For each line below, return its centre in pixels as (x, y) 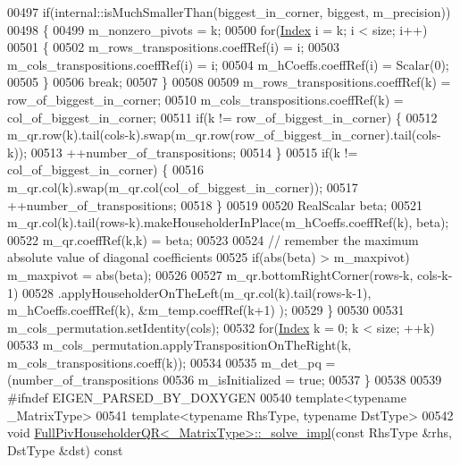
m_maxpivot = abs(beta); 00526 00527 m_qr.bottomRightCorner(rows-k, (210, 274)
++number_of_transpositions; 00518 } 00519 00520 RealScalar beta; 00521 (215, 204)
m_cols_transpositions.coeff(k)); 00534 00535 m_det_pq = (171, 362)
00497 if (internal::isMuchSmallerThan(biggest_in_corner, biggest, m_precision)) (229, 12)
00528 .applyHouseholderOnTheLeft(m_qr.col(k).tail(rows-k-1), (197, 292)
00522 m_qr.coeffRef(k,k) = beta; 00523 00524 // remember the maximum (213, 239)
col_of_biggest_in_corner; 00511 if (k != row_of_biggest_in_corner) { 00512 (222, 117)
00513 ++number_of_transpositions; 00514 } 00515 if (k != (194, 152)
